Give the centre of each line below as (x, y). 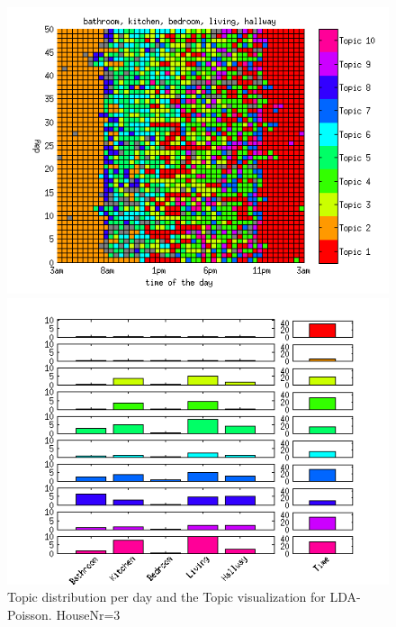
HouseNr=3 (88, 614)
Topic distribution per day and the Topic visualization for (166, 597)
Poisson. (30, 614)
